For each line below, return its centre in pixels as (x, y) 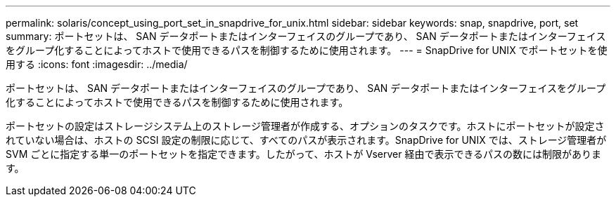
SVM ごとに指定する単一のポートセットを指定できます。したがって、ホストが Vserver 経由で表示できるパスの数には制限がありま (304, 154)
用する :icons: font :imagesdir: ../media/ (97, 64)
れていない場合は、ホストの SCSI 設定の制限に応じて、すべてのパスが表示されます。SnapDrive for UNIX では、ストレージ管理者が (306, 140)
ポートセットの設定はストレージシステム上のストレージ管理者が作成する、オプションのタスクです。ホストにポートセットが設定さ (305, 126)
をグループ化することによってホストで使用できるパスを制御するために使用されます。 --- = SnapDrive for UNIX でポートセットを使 (307, 50)
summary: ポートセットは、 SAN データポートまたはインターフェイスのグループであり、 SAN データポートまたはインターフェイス (306, 36)
